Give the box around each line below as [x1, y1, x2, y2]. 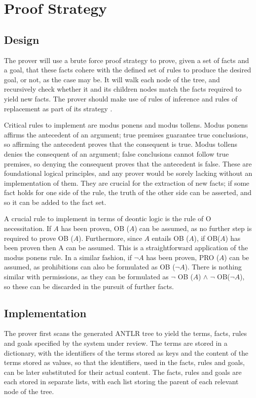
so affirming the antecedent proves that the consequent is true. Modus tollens [4, 139, 238, 149]
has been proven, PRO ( [146, 252, 219, 262]
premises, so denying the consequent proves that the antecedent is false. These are [4, 158, 252, 168]
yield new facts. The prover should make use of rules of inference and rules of [4, 93, 238, 103]
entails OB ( [151, 232, 189, 243]
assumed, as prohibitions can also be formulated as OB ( [4, 262, 175, 272]
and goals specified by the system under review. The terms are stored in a [4, 338, 227, 348]
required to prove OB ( [4, 232, 73, 243]
